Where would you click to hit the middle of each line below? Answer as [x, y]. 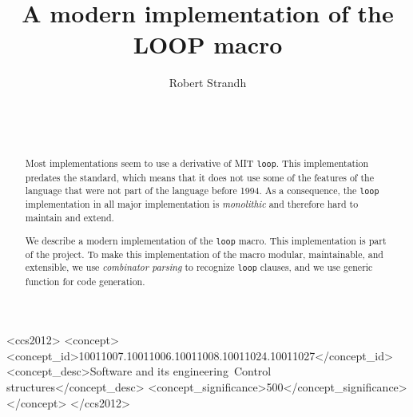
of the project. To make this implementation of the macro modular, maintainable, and [204, 254]
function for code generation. [85, 281]
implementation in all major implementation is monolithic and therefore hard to [192, 204]
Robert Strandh [208, 83]
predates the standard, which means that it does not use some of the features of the [199, 177]
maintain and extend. [69, 218]
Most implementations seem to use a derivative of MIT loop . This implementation [197, 163]
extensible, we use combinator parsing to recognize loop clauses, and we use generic [199, 267]
